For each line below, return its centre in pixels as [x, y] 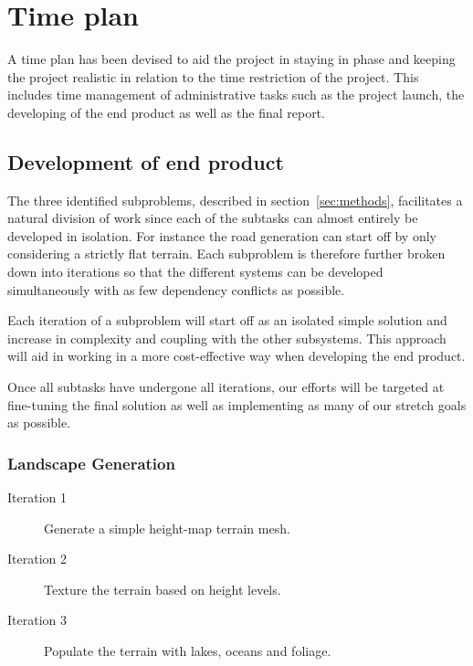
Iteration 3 [37, 620]
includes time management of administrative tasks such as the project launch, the [236, 95]
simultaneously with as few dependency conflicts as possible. [176, 289]
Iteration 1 [37, 497]
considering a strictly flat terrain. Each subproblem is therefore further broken [226, 254]
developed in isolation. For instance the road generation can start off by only [222, 235]
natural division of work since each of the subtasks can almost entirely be [213, 218]
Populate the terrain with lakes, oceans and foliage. [188, 651]
